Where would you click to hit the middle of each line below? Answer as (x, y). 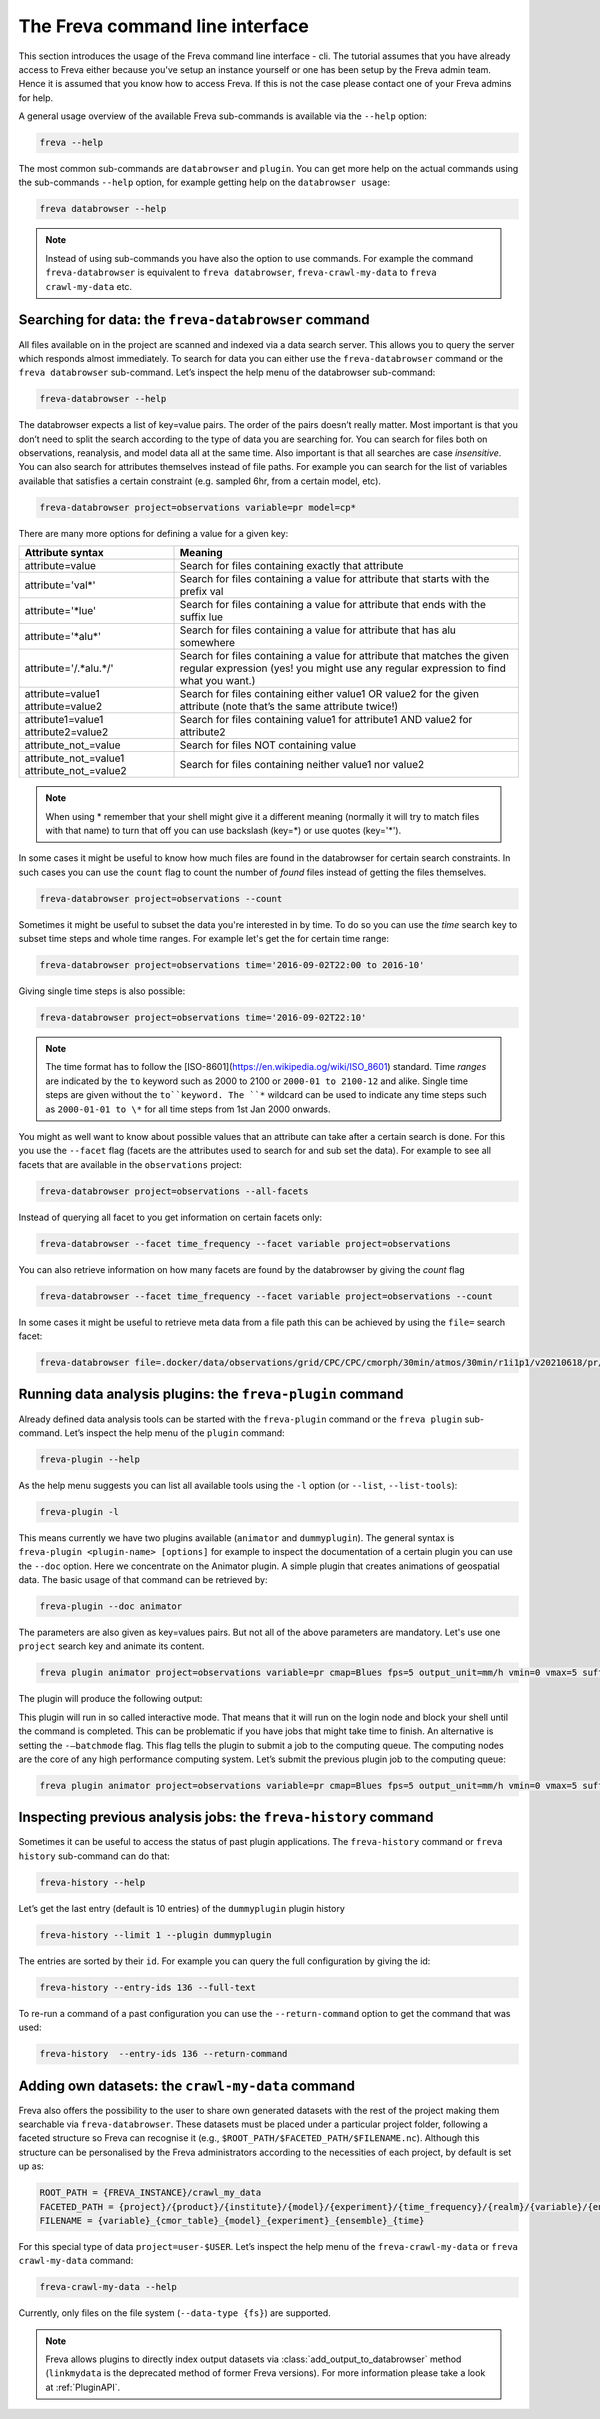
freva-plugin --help (89, 1459)
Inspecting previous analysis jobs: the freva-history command (226, 1817)
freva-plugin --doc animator (111, 1606)
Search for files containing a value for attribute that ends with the (333, 605)
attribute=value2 (63, 707)
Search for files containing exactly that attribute (291, 566)
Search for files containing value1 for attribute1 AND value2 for (326, 720)
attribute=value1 (62, 694)
